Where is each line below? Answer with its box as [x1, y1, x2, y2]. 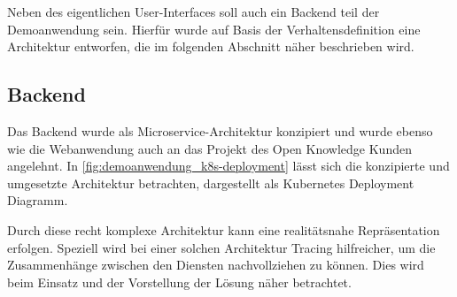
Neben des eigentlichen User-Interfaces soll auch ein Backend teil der [7, 3, 380, 20]
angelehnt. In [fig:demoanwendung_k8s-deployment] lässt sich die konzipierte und [7, 156, 450, 175]
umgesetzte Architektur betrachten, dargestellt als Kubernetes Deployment [7, 173, 414, 192]
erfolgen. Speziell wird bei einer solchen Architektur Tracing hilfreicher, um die [7, 238, 436, 256]
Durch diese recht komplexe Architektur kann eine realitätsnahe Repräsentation [7, 220, 440, 239]
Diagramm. [7, 191, 68, 209]
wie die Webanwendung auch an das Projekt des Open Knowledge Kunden [7, 139, 412, 157]
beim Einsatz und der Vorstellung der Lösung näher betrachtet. [7, 272, 352, 291]
